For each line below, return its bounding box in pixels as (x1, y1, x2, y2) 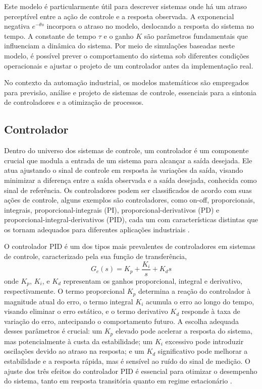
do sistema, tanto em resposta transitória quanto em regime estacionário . (4, 375, 232, 386)
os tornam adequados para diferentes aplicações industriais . (4, 224, 190, 234)
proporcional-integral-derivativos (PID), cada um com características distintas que (4, 214, 258, 225)
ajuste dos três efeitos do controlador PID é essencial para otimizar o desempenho (4, 365, 257, 376)
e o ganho (103, 30, 134, 41)
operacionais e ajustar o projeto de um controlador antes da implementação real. (4, 60, 253, 71)
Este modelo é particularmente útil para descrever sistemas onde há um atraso (4, 1, 247, 11)
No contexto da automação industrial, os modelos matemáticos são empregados (4, 77, 249, 88)
